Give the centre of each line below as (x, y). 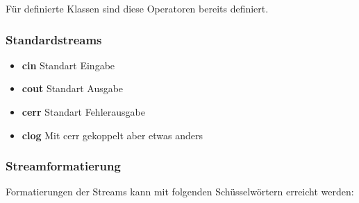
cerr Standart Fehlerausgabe (83, 112)
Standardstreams (54, 39)
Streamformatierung (63, 166)
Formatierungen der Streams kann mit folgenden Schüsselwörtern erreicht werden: (180, 192)
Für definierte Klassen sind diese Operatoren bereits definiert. (137, 8)
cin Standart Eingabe (68, 65)
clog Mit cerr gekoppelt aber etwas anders (112, 135)
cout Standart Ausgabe (73, 88)
